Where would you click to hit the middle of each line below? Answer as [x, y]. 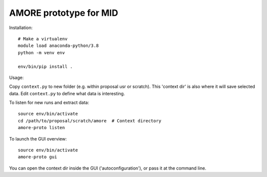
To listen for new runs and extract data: [49, 103]
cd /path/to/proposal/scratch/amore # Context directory [90, 121]
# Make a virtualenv [43, 39]
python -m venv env [42, 53]
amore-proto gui [38, 157]
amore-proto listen [42, 128]
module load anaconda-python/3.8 [58, 46]
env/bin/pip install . [45, 66]
